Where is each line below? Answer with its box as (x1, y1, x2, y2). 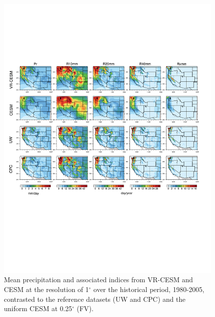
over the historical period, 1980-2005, (93, 284, 205, 294)
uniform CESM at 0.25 (4, 303, 72, 314)
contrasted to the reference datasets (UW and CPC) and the (4, 293, 186, 304)
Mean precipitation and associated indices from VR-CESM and (4, 274, 193, 285)
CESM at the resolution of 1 (4, 284, 89, 294)
